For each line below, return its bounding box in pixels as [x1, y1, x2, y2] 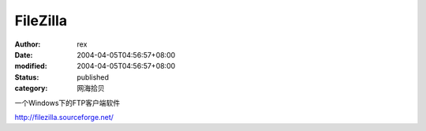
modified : [14, 62, 47, 71]
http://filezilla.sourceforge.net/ [14, 112, 114, 122]
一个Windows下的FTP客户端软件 [14, 98, 121, 107]
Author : [14, 39, 41, 49]
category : [14, 84, 48, 93]
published [77, 72, 110, 82]
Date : [14, 50, 33, 59]
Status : [14, 72, 39, 82]
